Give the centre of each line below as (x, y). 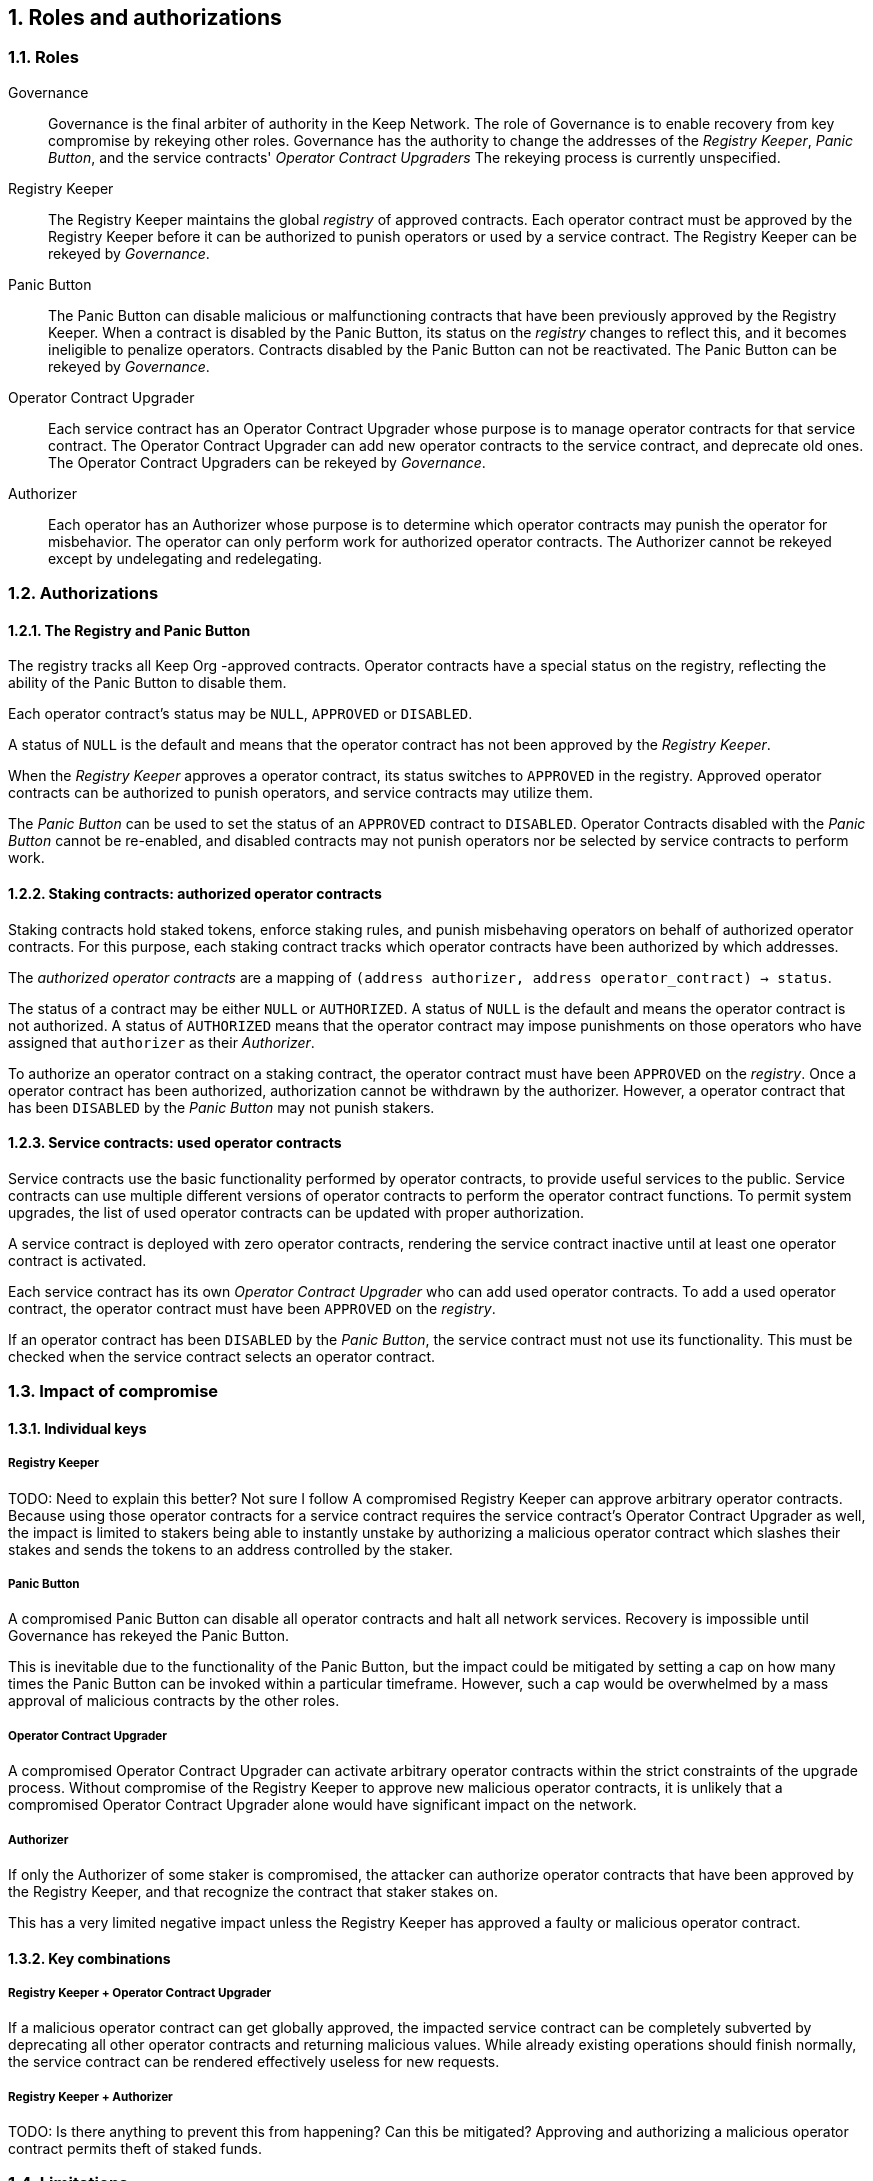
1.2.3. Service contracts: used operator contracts (175, 1143)
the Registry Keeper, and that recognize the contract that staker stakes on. (253, 1891)
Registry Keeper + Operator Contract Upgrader (140, 1992)
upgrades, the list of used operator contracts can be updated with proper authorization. (296, 1212)
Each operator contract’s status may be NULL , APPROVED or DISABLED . (240, 714)
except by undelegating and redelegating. (185, 558)
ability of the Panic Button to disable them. (147, 683)
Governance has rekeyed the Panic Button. (149, 1636)
